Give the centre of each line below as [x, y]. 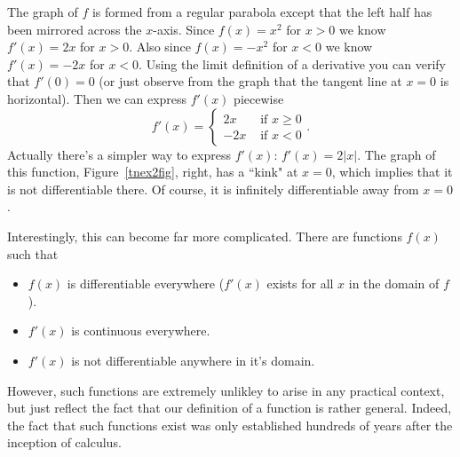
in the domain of [394, 284]
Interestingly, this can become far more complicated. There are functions [205, 236]
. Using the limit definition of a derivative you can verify [292, 63]
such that [33, 253]
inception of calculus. [64, 442]
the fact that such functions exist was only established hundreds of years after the [230, 425]
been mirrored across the [75, 29]
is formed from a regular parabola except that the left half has [262, 12]
